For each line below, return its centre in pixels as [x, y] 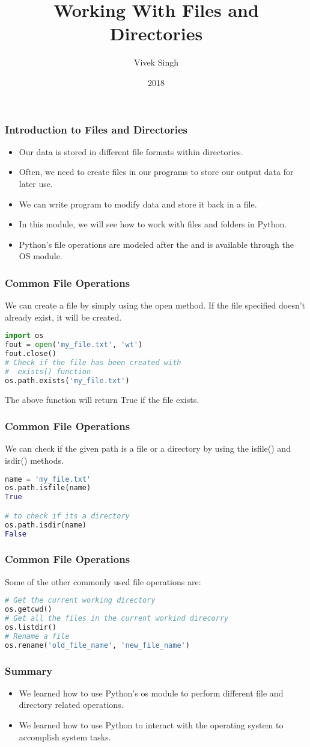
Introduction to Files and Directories [96, 129]
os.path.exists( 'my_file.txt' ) [67, 380]
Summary [29, 670]
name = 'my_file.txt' [48, 479]
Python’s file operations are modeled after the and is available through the [156, 244]
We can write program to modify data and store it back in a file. [138, 204]
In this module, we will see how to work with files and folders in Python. [153, 224]
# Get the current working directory [80, 601]
